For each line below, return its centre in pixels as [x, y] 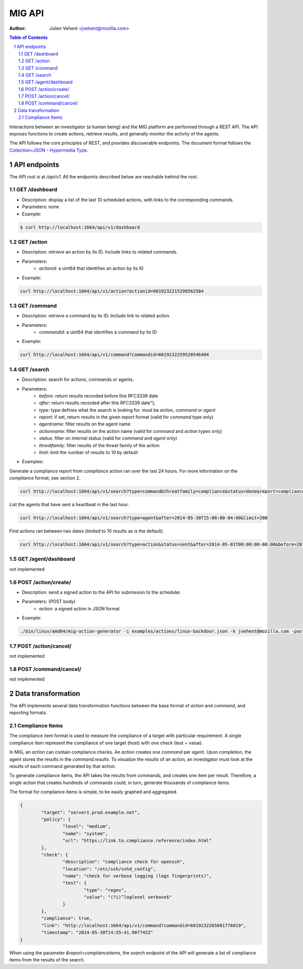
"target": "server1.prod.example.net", [90, 812]
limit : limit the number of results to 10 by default [89, 453]
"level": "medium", [87, 827]
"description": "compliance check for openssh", [124, 862]
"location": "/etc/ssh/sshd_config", [109, 869]
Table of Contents [29, 37]
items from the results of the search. [47, 959]
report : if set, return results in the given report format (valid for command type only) [126, 417]
